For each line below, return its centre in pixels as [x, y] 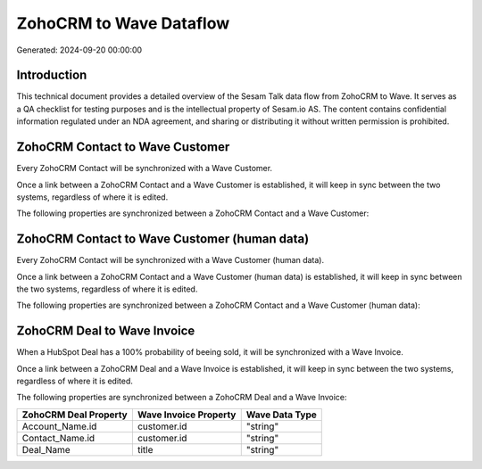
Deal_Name [46, 449]
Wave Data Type [281, 415]
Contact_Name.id [58, 438]
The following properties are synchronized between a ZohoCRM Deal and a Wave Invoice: [182, 398]
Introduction [52, 75]
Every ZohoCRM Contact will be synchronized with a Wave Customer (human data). [170, 260]
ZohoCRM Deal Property [75, 415]
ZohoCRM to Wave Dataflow [123, 23]
